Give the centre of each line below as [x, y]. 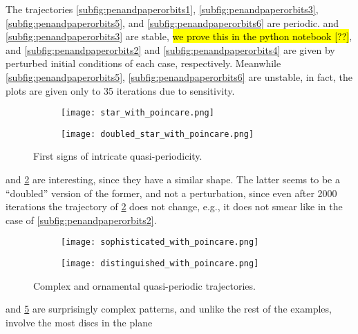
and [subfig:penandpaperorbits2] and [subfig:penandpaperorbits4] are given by [170, 49]
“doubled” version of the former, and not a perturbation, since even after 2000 [171, 193]
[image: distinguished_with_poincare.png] [160, 264]
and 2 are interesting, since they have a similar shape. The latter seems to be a [173, 179]
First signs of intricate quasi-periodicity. [118, 156]
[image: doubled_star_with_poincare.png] [158, 134]
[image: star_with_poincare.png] [138, 113]
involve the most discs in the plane [79, 322]
